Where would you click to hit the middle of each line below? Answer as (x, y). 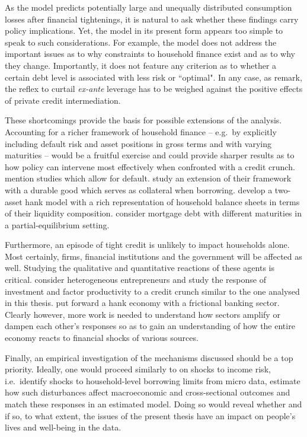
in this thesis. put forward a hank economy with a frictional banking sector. (142, 303)
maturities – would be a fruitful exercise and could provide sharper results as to (150, 155)
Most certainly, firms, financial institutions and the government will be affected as (153, 256)
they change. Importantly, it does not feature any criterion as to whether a (141, 65)
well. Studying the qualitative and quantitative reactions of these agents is (140, 268)
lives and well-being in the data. (63, 427)
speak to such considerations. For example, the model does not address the (141, 42)
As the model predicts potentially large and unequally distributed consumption (148, 7)
